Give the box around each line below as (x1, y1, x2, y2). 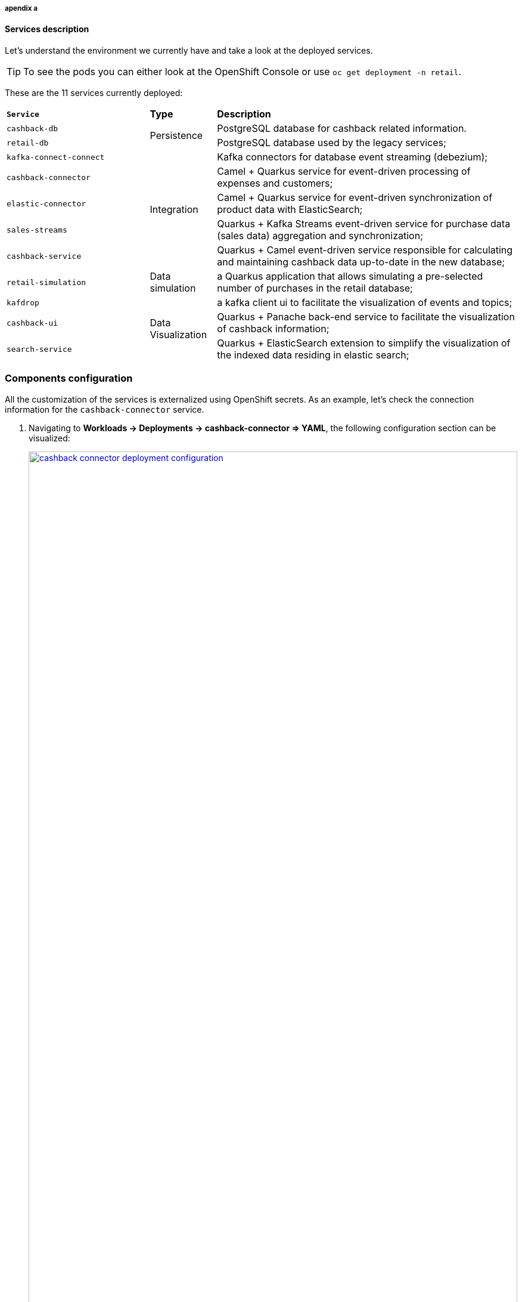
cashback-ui (7, 318, 58, 327)
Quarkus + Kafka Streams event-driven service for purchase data (217, 218, 511, 230)
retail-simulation (7, 277, 86, 287)
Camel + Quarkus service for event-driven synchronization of (217, 191, 493, 203)
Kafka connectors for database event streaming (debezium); (217, 151, 488, 163)
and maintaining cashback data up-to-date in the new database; (217, 256, 505, 268)
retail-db (7, 138, 49, 147)
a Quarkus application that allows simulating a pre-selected (217, 270, 483, 282)
